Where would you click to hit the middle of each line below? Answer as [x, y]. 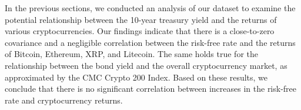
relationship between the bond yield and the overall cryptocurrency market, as [146, 65]
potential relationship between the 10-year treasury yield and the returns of [141, 19]
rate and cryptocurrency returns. [64, 100]
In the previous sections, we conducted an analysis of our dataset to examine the [150, 8]
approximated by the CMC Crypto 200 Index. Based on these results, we [136, 77]
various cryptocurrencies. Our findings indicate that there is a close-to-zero [140, 31]
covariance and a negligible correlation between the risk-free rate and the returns [150, 42]
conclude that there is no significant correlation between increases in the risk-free [151, 89]
